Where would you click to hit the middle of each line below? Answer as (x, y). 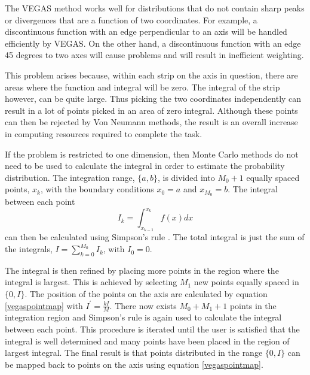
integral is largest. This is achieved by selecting (91, 282)
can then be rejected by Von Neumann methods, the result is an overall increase (151, 122)
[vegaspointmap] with (44, 305)
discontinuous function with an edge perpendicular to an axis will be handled (146, 31)
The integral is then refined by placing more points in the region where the (142, 270)
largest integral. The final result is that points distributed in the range (134, 353)
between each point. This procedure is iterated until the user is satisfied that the (152, 329)
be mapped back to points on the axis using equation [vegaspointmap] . (134, 364)
